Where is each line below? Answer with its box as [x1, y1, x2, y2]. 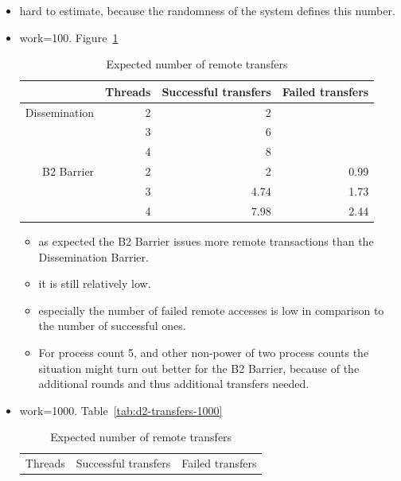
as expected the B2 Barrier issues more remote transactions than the [38, 232, 374, 249]
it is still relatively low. [38, 275, 151, 292]
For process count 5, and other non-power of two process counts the [38, 343, 369, 360]
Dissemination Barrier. [38, 248, 149, 265]
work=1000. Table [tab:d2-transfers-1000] [19, 401, 223, 418]
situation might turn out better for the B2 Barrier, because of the [38, 359, 360, 376]
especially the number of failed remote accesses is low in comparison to [38, 301, 384, 318]
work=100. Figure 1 [19, 29, 119, 45]
